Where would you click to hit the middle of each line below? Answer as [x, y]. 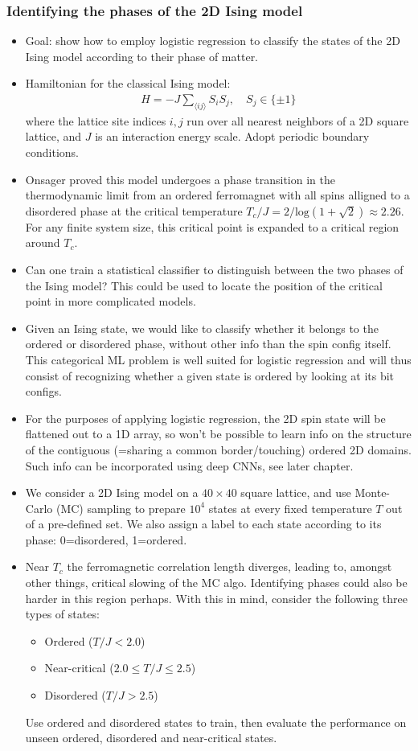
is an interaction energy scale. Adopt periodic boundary [232, 136]
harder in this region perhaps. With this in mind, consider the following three [216, 598]
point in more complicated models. [111, 301]
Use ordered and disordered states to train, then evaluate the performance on [216, 722]
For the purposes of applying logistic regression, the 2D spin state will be [205, 418]
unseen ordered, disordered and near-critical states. [151, 738]
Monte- [373, 492]
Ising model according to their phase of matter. [142, 56]
